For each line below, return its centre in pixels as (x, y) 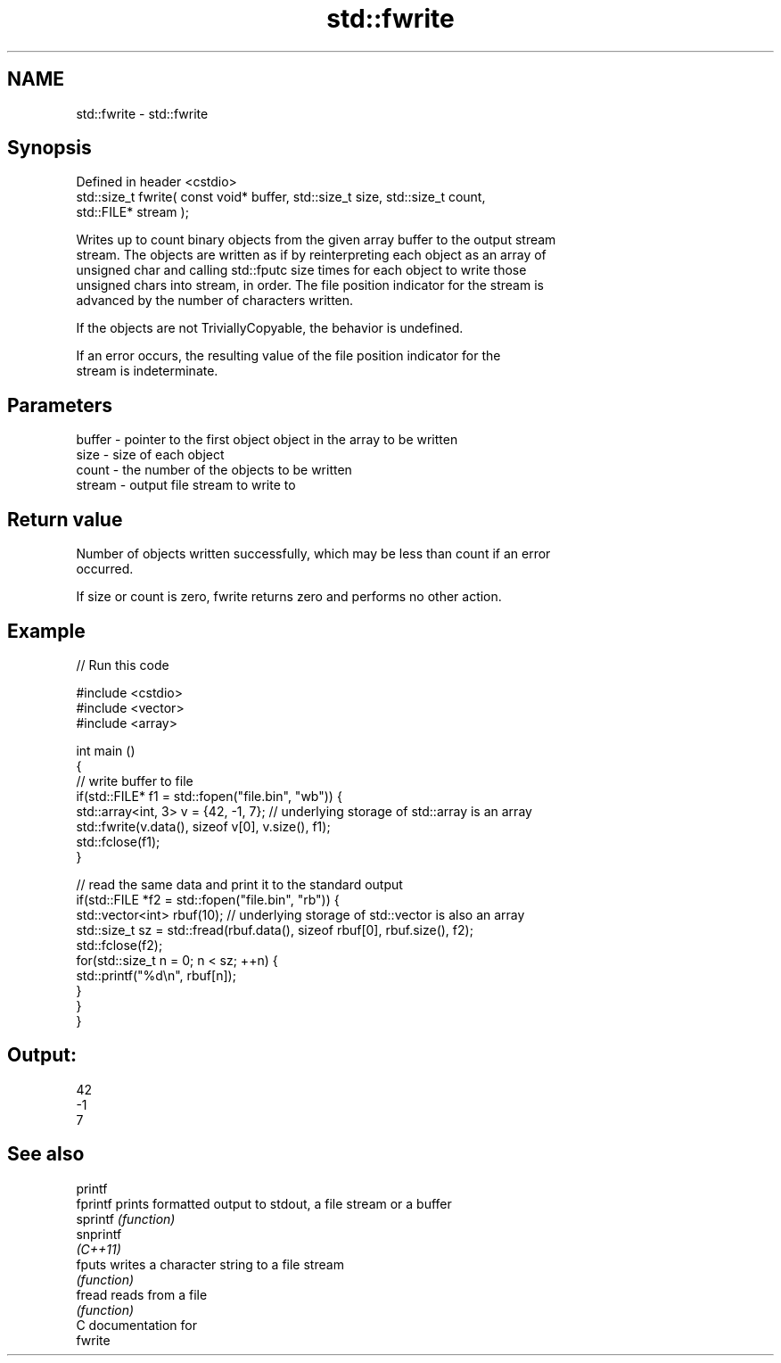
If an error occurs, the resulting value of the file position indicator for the (288, 356)
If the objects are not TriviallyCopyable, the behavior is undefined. (270, 328)
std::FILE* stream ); (132, 212)
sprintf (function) (126, 1218)
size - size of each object (150, 455)
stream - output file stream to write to (186, 485)
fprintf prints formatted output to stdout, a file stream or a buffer (264, 1203)
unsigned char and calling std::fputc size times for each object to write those (301, 270)
